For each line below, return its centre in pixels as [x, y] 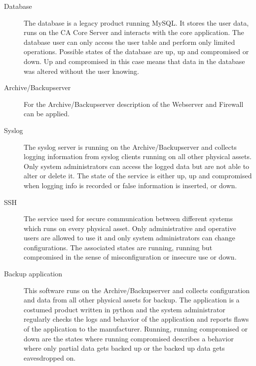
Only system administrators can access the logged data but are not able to [137, 166]
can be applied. [47, 114]
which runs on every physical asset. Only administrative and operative [130, 228]
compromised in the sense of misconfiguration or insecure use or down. [130, 257]
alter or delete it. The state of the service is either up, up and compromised [138, 176]
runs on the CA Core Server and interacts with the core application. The [134, 32]
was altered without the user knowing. [81, 71]
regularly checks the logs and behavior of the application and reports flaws [136, 319]
